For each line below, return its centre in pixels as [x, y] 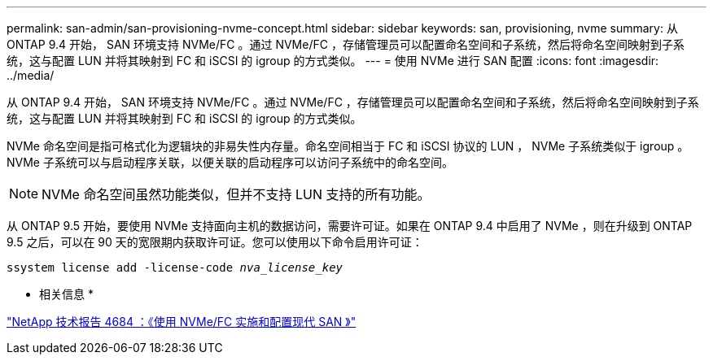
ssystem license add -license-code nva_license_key [175, 267]
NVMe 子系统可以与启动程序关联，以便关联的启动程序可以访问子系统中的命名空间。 [230, 162]
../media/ [31, 75]
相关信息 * [66, 294]
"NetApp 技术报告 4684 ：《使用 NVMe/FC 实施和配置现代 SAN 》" [182, 322]
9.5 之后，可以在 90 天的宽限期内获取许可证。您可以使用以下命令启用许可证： [215, 242]
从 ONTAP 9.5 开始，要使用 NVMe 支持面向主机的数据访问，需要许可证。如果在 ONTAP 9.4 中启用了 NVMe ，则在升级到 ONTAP [350, 226]
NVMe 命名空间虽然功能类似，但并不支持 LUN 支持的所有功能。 [236, 194]
